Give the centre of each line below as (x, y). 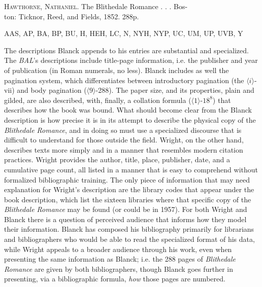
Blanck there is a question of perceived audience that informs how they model (125, 219)
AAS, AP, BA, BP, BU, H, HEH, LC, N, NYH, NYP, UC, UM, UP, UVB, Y (124, 33)
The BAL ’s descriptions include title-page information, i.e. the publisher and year (131, 60)
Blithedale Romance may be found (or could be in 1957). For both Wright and (126, 209)
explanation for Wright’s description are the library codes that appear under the (129, 189)
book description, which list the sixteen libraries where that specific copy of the (128, 199)
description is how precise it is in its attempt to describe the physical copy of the (130, 119)
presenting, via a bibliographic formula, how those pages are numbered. (115, 279)
